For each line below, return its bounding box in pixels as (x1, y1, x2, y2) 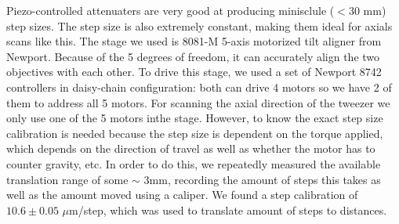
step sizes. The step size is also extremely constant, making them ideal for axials (6, 17, 393, 34)
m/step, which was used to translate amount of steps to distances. (69, 201, 387, 218)
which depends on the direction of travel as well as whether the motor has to (6, 140, 375, 157)
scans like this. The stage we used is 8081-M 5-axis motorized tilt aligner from (6, 33, 382, 49)
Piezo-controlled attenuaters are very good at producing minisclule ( (6, 2, 335, 18)
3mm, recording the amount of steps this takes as (143, 171, 381, 187)
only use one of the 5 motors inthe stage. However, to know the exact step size (6, 110, 383, 126)
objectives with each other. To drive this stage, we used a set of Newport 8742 (6, 63, 382, 80)
